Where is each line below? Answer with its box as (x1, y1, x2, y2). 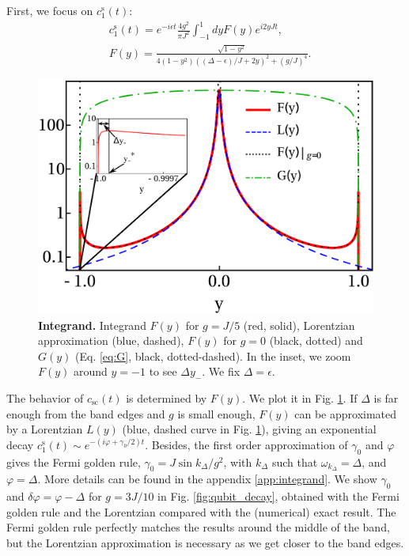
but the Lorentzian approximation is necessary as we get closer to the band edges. (6, 534, 404, 550)
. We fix (202, 363, 240, 380)
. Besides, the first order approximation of (145, 436, 348, 452)
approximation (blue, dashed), (38, 332, 184, 349)
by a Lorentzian (6, 421, 83, 437)
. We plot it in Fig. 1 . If (242, 390, 358, 406)
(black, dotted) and (269, 332, 363, 349)
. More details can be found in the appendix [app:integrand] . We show (37, 471, 377, 487)
